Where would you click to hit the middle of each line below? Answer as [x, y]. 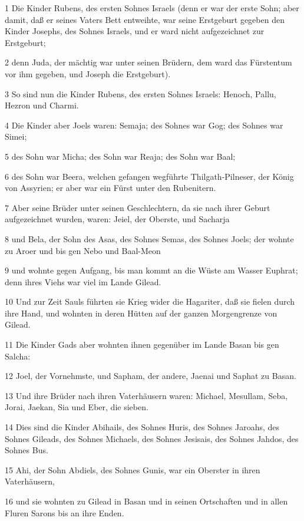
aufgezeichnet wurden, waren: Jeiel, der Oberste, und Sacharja [117, 219]
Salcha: [18, 356]
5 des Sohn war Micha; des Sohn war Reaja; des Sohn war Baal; [120, 156]
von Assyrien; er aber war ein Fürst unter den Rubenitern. [110, 188]
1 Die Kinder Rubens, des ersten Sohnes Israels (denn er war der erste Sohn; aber [152, 8]
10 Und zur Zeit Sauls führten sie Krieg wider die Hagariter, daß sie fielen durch [150, 301]
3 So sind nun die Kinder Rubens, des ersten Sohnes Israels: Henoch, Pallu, [141, 93]
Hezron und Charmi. [42, 105]
